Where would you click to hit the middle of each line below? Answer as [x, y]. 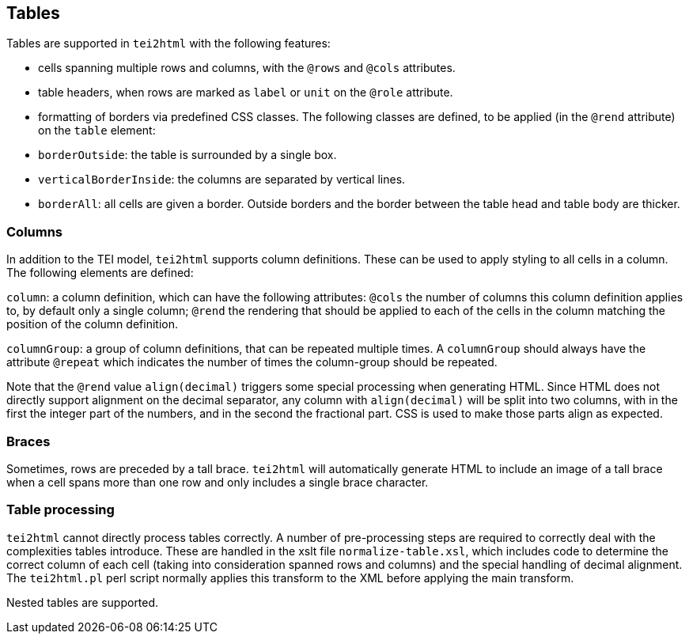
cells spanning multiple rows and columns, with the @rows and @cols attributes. [247, 68]
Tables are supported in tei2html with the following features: [168, 44]
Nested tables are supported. [83, 602]
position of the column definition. [92, 324]
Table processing [61, 510]
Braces [28, 441]
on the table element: [97, 131]
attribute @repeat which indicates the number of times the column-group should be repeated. [252, 362]
